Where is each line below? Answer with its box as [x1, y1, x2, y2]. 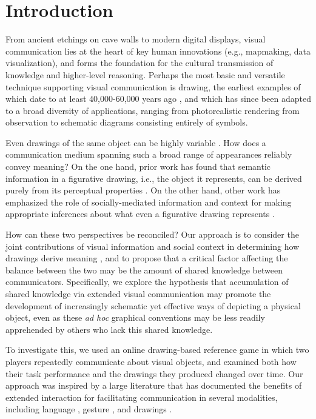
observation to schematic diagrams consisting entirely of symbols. [5, 116, 248, 129]
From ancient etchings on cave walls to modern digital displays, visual [5, 33, 266, 45]
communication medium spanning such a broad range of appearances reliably [5, 148, 292, 161]
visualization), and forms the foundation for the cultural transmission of [5, 56, 274, 69]
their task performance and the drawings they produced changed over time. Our [5, 367, 303, 380]
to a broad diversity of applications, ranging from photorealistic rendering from [5, 104, 300, 116]
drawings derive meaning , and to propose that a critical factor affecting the [5, 252, 288, 264]
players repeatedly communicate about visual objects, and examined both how [5, 355, 297, 367]
